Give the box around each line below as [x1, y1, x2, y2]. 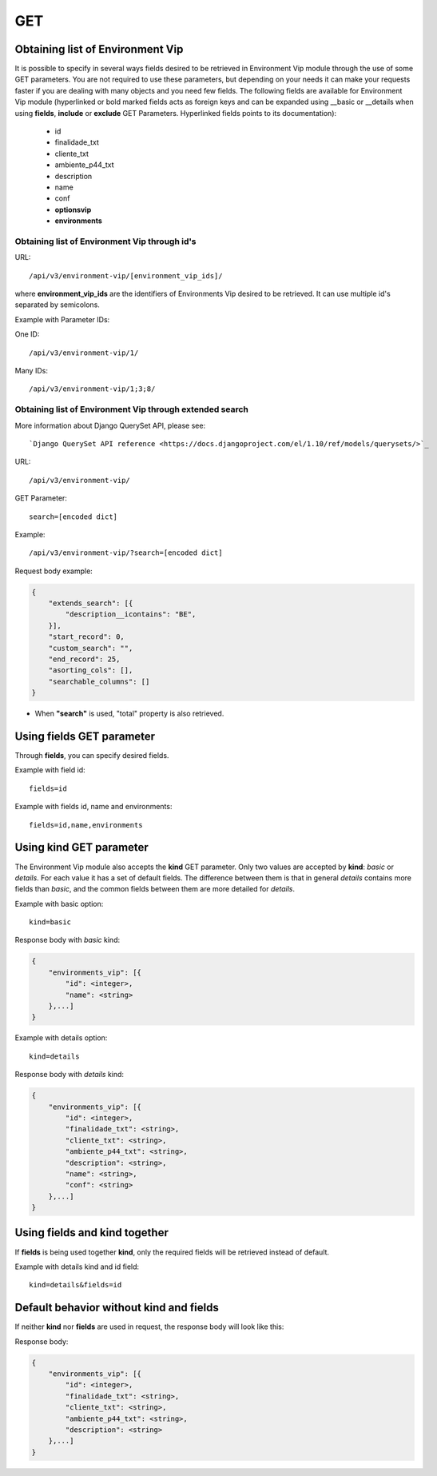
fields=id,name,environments [29, 820, 143, 829]
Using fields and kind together [14, 1226, 169, 1239]
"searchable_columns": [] [48, 676, 150, 686]
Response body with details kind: [14, 1070, 124, 1079]
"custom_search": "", [48, 644, 133, 652]
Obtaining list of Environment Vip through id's [14, 236, 197, 247]
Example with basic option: [14, 899, 104, 908]
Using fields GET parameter [14, 729, 156, 743]
